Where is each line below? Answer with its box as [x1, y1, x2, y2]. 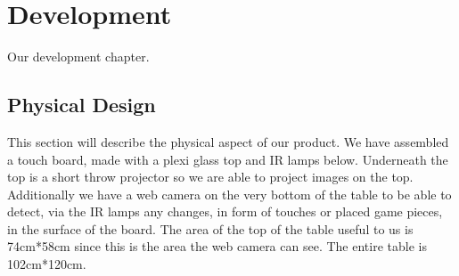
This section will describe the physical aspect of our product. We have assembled [7, 132, 449, 150]
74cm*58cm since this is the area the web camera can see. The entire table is [7, 237, 427, 256]
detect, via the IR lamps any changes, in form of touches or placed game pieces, [7, 202, 443, 221]
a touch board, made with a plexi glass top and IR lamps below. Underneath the [7, 150, 448, 168]
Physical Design [7, 91, 156, 118]
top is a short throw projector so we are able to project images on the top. [7, 167, 414, 186]
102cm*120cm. [7, 255, 86, 273]
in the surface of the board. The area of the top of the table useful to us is [7, 219, 414, 238]
